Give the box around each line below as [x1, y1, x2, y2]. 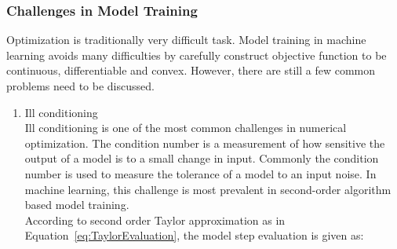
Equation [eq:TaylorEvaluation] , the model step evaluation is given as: [24, 227, 364, 244]
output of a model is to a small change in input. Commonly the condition [24, 150, 379, 167]
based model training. [24, 196, 129, 213]
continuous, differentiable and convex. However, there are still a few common [6, 62, 376, 79]
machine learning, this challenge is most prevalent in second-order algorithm [24, 181, 392, 197]
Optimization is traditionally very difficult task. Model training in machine [6, 31, 366, 48]
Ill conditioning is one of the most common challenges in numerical [24, 119, 347, 136]
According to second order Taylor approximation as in [24, 211, 286, 228]
